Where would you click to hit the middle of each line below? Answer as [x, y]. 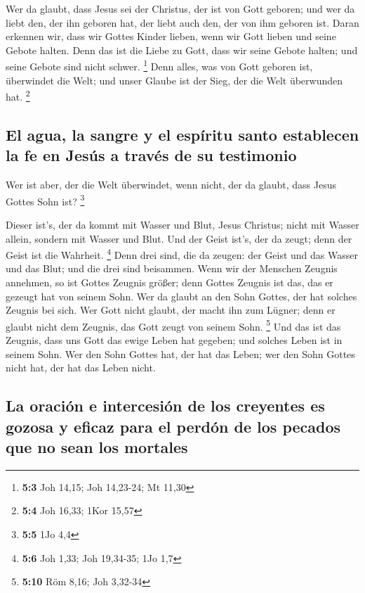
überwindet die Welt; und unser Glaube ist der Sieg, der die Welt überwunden [174, 80]
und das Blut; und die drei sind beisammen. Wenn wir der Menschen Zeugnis [172, 268]
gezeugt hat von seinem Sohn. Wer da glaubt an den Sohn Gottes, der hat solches [181, 296]
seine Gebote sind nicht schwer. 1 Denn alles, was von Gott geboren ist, [159, 65]
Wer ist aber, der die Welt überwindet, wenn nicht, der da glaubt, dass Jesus [171, 185]
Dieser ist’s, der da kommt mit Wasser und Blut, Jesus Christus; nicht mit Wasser [182, 224]
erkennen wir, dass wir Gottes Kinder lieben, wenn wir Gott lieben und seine [171, 36]
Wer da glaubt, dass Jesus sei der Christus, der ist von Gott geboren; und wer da [180, 8]
